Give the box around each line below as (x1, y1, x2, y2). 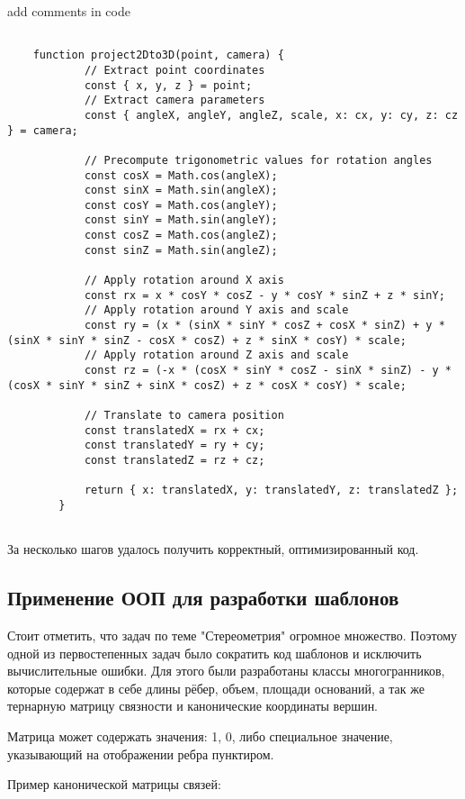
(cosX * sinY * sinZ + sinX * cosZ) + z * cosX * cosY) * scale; (7, 378, 407, 392)
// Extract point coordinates (84, 63, 265, 77)
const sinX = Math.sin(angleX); (84, 184, 278, 197)
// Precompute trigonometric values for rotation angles (84, 153, 433, 167)
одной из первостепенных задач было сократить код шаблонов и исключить (7, 643, 422, 662)
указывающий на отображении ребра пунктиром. (7, 744, 274, 763)
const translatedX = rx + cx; (84, 423, 265, 437)
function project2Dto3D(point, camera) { (32, 49, 284, 62)
